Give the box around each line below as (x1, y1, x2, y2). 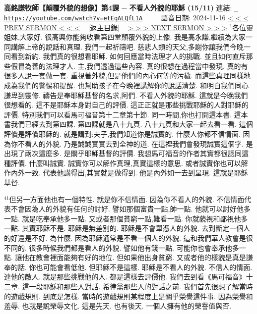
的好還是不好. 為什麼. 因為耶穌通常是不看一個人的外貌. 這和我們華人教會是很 (4, 232, 253, 243)
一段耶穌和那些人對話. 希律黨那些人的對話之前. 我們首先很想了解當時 (29, 281, 253, 291)
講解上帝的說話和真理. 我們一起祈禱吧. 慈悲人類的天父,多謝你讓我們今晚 (10, 41, 244, 52)
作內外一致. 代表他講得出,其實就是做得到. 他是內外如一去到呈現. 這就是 (4, 167, 234, 178)
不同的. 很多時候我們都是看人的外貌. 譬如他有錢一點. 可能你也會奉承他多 (4, 242, 239, 253)
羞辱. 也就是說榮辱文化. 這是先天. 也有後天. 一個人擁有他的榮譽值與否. (4, 301, 232, 311)
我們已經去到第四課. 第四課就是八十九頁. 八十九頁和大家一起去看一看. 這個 (10, 119, 253, 129)
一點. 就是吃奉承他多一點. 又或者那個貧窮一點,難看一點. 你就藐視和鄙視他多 (4, 213, 248, 223)
